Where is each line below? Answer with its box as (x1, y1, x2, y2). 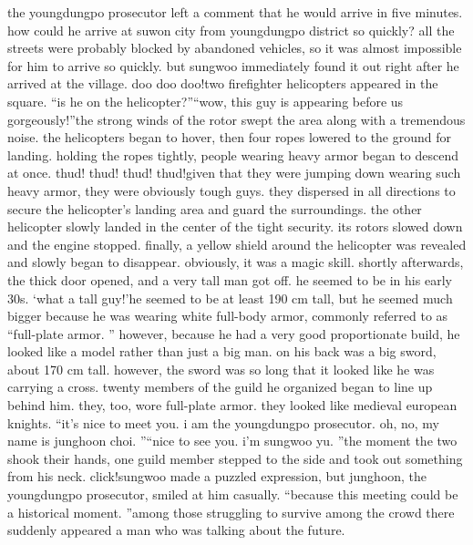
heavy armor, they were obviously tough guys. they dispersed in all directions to (7, 180, 456, 200)
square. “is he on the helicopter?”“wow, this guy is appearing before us (7, 91, 404, 110)
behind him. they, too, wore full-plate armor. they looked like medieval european (7, 396, 458, 415)
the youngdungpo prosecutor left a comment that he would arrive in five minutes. (7, 3, 463, 21)
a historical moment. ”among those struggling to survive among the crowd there (7, 502, 455, 521)
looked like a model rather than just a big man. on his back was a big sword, (7, 342, 437, 361)
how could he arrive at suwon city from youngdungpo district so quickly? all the (7, 20, 455, 39)
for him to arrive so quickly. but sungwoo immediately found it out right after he (7, 56, 459, 75)
